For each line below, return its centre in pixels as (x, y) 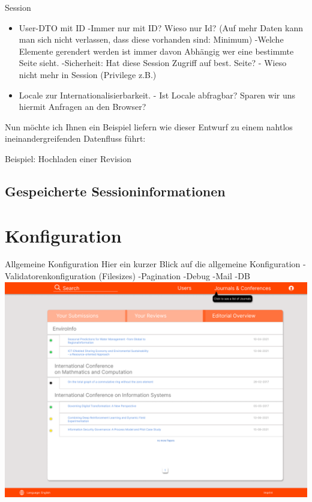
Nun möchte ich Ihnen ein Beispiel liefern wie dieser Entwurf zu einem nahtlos (149, 126)
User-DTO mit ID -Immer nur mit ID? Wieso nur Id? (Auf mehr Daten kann (161, 27)
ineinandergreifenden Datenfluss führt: (75, 138)
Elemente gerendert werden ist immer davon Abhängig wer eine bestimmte (156, 51)
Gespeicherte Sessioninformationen (115, 191)
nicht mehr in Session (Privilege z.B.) (88, 74)
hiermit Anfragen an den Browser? (82, 107)
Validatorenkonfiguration (50, 276)
